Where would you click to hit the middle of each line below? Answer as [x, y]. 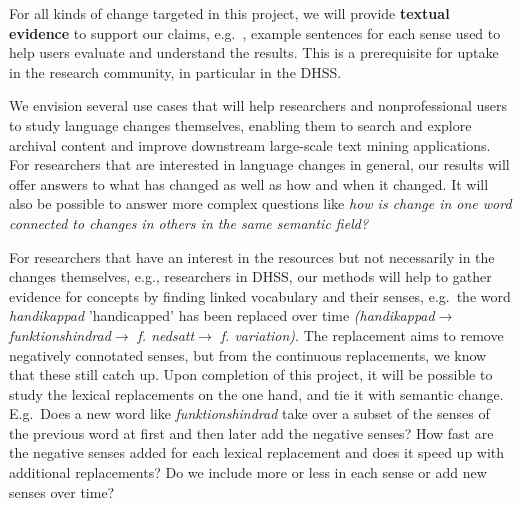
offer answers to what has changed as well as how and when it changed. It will [249, 183]
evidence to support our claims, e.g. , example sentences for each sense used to [255, 32]
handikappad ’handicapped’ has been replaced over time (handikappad [222, 315]
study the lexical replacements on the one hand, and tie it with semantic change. [256, 393]
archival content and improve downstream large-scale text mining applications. [250, 144]
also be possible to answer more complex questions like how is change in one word [260, 203]
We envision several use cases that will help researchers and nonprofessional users [258, 105]
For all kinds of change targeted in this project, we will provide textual [229, 13]
